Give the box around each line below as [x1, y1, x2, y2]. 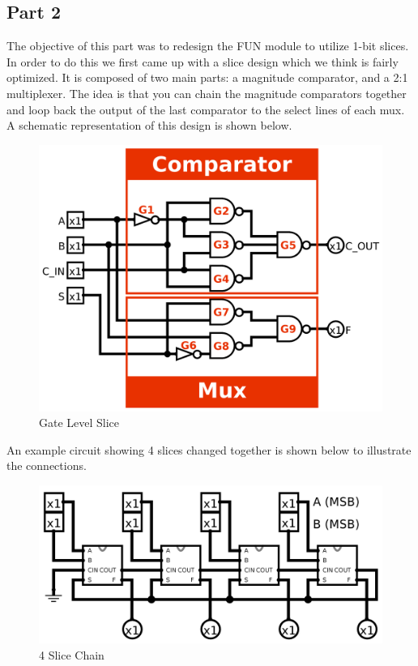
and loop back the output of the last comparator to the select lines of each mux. [6, 100, 405, 117]
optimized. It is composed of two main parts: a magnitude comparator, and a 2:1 [6, 69, 408, 86]
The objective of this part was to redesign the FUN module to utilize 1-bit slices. [6, 37, 409, 54]
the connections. [6, 457, 87, 474]
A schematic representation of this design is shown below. [6, 117, 292, 134]
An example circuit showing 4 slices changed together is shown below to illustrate [6, 441, 412, 458]
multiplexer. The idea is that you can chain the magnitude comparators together [6, 84, 407, 101]
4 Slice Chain [39, 646, 104, 663]
